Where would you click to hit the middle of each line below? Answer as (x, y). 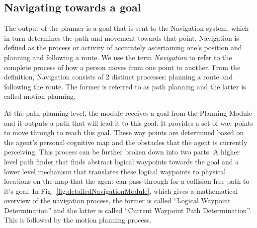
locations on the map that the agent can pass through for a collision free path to (127, 181)
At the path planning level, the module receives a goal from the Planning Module (128, 113)
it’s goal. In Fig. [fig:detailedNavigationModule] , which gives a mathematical (121, 190)
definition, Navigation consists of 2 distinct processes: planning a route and (118, 77)
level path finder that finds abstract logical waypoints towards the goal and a (122, 161)
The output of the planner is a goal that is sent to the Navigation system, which (127, 28)
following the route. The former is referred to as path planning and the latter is (125, 86)
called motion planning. (40, 96)
